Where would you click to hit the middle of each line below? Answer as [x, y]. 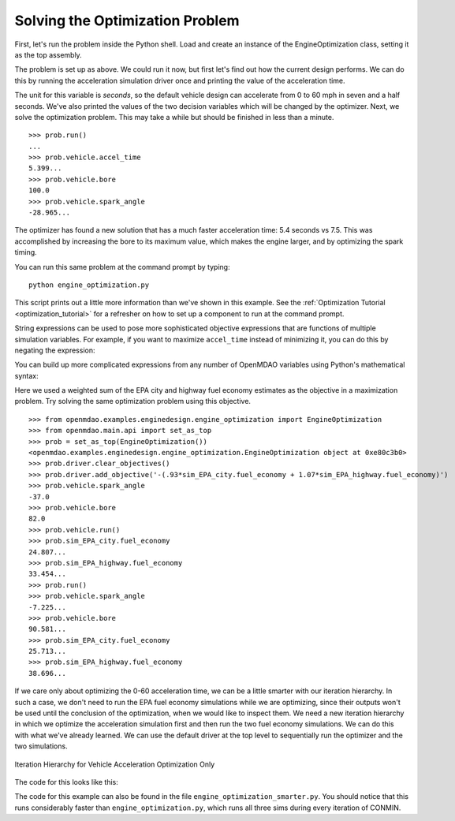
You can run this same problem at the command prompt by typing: [122, 267]
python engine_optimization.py [89, 285]
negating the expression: [55, 350]
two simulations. [41, 746]
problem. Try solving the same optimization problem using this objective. [133, 401]
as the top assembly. [48, 54]
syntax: [26, 375]
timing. [26, 252]
